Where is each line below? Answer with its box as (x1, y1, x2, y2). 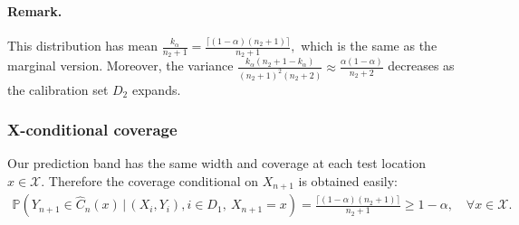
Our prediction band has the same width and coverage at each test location (7, 154, 426, 173)
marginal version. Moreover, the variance (7, 56, 234, 75)
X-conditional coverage (7, 118, 178, 141)
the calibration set (7, 80, 109, 98)
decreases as (388, 56, 455, 75)
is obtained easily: (298, 172, 398, 190)
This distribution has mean (7, 36, 158, 55)
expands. (131, 80, 181, 98)
